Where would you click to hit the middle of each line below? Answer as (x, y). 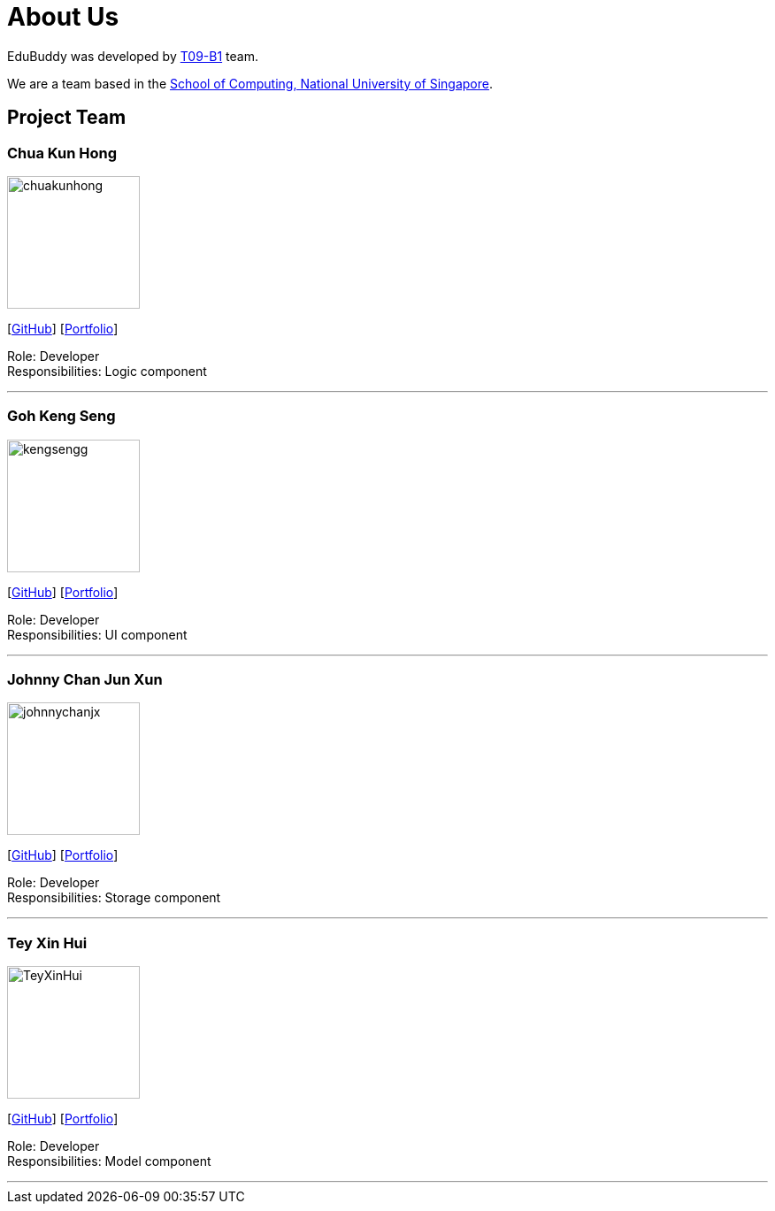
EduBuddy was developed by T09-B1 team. (133, 56)
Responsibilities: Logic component (107, 371)
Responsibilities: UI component (97, 634)
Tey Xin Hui (47, 943)
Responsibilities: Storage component (114, 898)
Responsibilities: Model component (109, 1161)
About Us (63, 17)
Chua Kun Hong (62, 153)
